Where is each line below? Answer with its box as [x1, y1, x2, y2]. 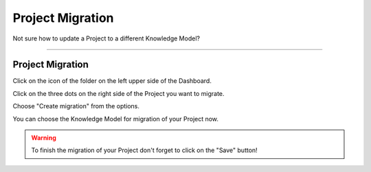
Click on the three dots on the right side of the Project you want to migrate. [12, 89, 225, 97]
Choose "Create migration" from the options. [12, 102, 140, 110]
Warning [31, 134, 56, 142]
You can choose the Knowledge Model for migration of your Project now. [12, 114, 219, 123]
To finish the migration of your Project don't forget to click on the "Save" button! [31, 146, 258, 154]
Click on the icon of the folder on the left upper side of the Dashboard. [12, 77, 212, 85]
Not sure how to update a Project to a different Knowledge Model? [12, 34, 201, 42]
